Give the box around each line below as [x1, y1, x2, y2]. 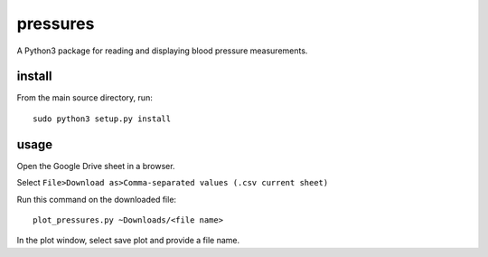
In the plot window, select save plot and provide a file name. [16, 235, 240, 246]
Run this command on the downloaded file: [16, 194, 176, 205]
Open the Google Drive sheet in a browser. [16, 160, 175, 171]
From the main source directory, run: [16, 92, 153, 103]
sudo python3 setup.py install [33, 113, 172, 124]
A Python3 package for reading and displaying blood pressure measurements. [16, 45, 308, 56]
